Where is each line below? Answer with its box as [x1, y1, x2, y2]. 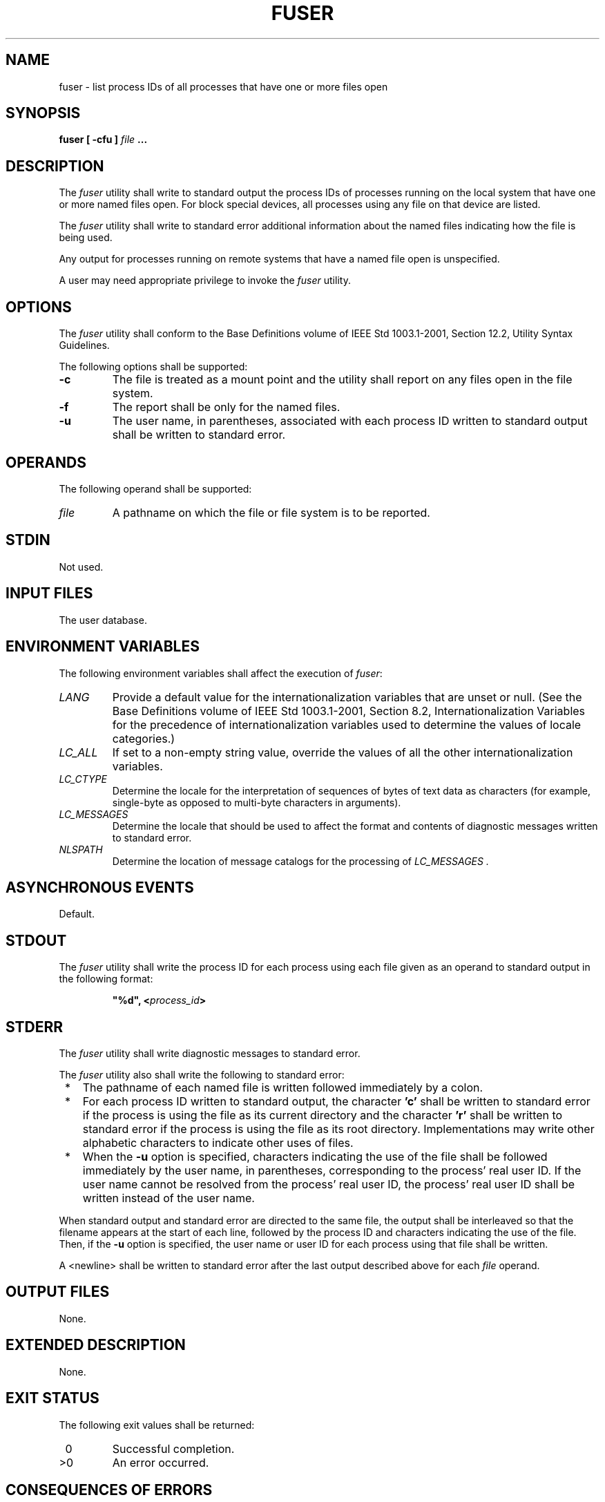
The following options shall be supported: [59, 361, 248, 373]
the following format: [59, 973, 153, 985]
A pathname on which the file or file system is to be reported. [112, 505, 430, 520]
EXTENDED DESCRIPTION [6, 1336, 186, 1354]
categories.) [112, 731, 175, 745]
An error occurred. [112, 1455, 209, 1470]
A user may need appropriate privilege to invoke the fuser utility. [59, 274, 351, 287]
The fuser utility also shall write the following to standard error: [59, 1069, 345, 1081]
